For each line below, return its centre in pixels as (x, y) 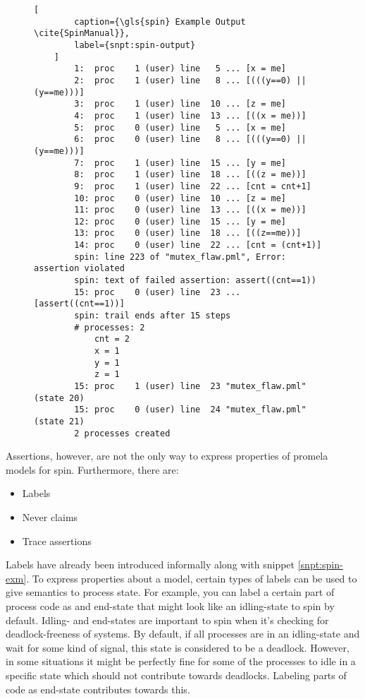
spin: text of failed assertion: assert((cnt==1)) (195, 281)
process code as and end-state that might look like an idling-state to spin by (170, 606)
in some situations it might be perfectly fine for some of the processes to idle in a (181, 661)
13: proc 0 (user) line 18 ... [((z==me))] (188, 233)
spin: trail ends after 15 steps (153, 316)
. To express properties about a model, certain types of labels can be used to (192, 578)
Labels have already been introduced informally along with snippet (150, 564)
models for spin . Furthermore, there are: (92, 469)
